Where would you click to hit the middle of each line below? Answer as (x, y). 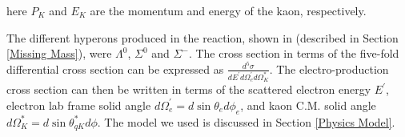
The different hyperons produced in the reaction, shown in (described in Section (202, 37)
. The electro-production (329, 68)
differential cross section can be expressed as (115, 68)
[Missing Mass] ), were (59, 53)
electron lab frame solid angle (79, 105)
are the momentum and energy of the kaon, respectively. (228, 10)
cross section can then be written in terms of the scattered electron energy (189, 89)
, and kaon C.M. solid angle (308, 105)
